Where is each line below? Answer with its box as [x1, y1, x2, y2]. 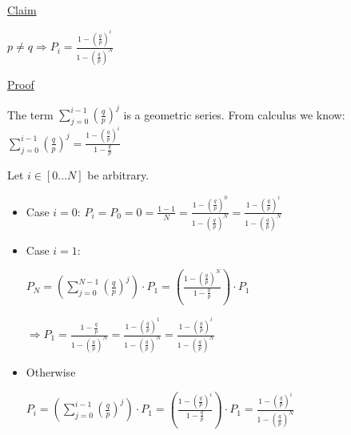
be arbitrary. [87, 167, 150, 183]
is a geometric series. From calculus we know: [123, 106, 345, 123]
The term [7, 106, 54, 123]
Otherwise [26, 363, 76, 380]
